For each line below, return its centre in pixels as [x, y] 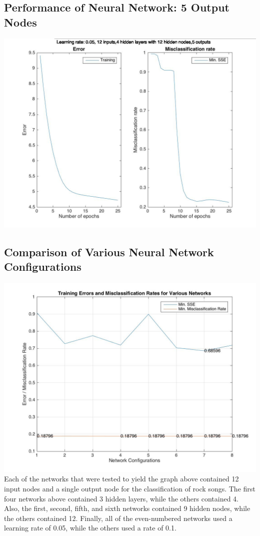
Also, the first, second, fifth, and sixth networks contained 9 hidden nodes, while [127, 508]
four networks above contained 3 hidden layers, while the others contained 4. [121, 498]
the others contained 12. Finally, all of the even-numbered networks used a [118, 518]
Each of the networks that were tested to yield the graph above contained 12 [121, 479]
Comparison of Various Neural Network [109, 251]
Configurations [43, 266]
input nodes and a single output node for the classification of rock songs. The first [130, 488]
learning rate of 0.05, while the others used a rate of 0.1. [90, 528]
